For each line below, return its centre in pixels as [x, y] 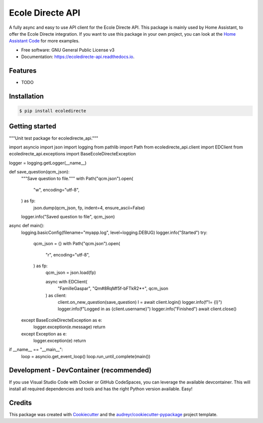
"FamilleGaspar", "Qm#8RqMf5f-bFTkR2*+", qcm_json [113, 289]
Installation [26, 96]
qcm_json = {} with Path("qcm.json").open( [77, 244]
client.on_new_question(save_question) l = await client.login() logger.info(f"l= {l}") [140, 302]
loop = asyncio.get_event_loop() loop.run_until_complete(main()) [86, 356]
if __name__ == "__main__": [36, 350]
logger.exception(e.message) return [69, 327]
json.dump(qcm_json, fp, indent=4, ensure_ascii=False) [89, 208]
